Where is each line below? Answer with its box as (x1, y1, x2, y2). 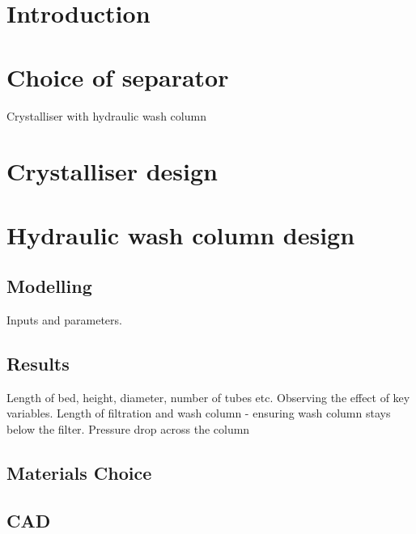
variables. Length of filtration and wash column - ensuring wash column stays (6, 405, 391, 422)
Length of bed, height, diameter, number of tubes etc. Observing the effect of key (6, 388, 410, 405)
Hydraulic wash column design (6, 218, 355, 251)
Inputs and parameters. (6, 311, 122, 328)
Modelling (6, 273, 92, 299)
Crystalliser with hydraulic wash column (6, 107, 206, 124)
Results (6, 351, 70, 376)
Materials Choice (6, 460, 152, 485)
